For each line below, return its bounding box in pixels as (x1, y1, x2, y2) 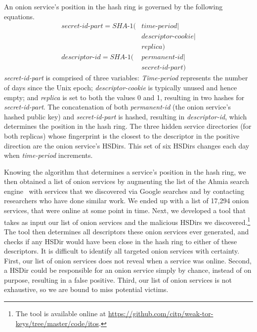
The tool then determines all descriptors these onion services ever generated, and (4, 226, 249, 236)
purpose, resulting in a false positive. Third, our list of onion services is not (4, 274, 232, 285)
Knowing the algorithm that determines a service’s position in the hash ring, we (4, 166, 246, 177)
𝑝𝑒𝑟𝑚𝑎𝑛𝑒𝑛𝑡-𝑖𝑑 (141, 54, 183, 61)
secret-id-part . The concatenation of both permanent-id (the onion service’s (4, 102, 231, 112)
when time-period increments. (4, 150, 93, 160)
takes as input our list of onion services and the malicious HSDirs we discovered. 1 (4, 215, 251, 227)
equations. (4, 11, 35, 21)
